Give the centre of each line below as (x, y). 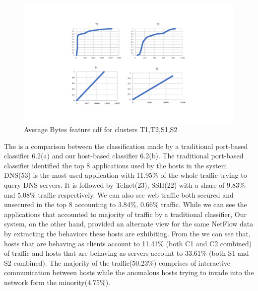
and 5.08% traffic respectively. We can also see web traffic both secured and (119, 194)
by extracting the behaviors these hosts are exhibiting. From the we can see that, (127, 234)
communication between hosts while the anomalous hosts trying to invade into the (129, 272)
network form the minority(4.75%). (57, 282)
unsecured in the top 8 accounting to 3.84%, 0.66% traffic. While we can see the (126, 204)
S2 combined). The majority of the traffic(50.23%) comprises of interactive (117, 262)
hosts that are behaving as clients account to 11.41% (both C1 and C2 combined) (128, 243)
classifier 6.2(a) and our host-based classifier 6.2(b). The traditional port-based (124, 156)
